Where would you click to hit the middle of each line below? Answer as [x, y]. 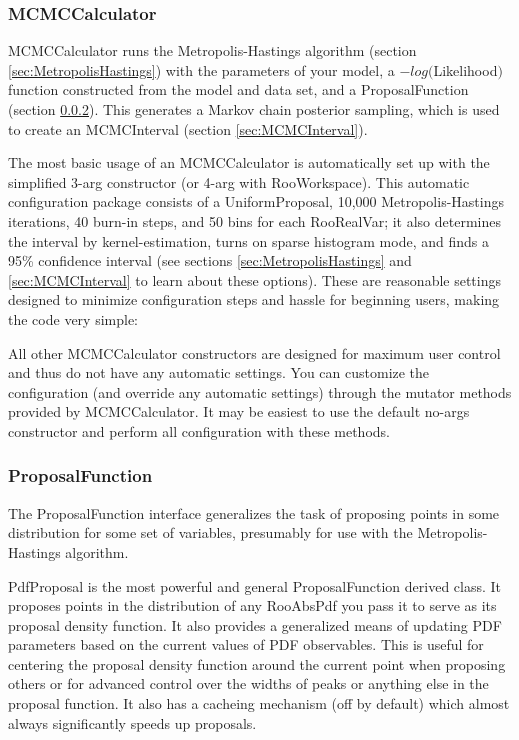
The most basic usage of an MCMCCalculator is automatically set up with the [249, 162]
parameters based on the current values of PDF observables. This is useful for [246, 644]
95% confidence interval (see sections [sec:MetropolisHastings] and [210, 260]
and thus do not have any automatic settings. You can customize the [219, 372]
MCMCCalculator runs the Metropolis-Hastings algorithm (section [212, 50]
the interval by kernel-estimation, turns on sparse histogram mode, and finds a [248, 240]
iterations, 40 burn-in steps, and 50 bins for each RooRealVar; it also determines [254, 220]
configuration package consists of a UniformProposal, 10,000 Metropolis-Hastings [256, 201]
